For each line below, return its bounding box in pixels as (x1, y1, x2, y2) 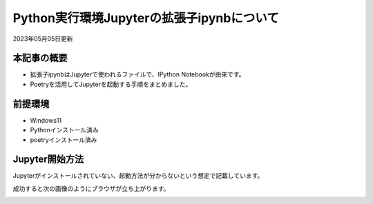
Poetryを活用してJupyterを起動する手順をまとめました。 (30, 80, 192, 88)
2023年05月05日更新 (12, 34, 73, 43)
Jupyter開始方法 (12, 154, 84, 165)
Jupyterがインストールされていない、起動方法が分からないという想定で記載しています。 (12, 172, 264, 180)
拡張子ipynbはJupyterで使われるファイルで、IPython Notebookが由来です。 (30, 70, 245, 79)
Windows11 (30, 116, 62, 124)
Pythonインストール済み (30, 126, 99, 134)
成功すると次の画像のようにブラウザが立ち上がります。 (12, 184, 170, 192)
